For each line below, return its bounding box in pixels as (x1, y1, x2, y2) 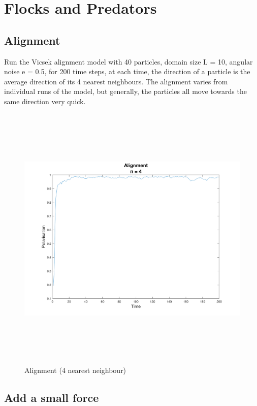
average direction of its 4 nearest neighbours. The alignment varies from (4, 76, 228, 86)
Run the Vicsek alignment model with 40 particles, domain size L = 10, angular (4, 56, 253, 67)
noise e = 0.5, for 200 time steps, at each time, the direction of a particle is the (4, 66, 250, 77)
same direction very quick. (4, 96, 86, 106)
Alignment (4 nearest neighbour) (24, 365, 126, 376)
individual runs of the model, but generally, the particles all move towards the (4, 86, 247, 97)
